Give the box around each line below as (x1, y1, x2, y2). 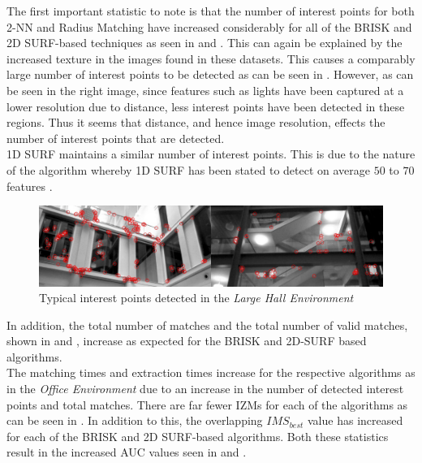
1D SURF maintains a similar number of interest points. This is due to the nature (6, 145, 416, 162)
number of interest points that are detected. (6, 129, 225, 146)
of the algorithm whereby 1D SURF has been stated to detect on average (6, 161, 371, 178)
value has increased (308, 412, 403, 429)
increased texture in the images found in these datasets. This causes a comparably (6, 50, 416, 67)
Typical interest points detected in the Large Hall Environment (39, 289, 354, 306)
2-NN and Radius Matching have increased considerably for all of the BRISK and (6, 18, 412, 35)
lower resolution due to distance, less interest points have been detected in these (6, 97, 405, 115)
